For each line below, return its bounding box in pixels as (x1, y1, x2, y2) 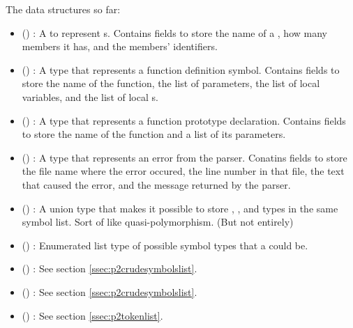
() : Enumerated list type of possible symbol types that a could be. (22, 237, 308, 252)
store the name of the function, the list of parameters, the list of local (22, 76, 320, 91)
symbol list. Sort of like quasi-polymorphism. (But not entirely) (22, 214, 294, 229)
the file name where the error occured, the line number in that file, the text (22, 164, 345, 178)
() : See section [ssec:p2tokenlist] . (22, 308, 163, 322)
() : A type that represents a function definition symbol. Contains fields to (22, 62, 340, 77)
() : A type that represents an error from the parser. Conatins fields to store (22, 150, 347, 164)
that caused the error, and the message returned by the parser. (22, 177, 291, 192)
